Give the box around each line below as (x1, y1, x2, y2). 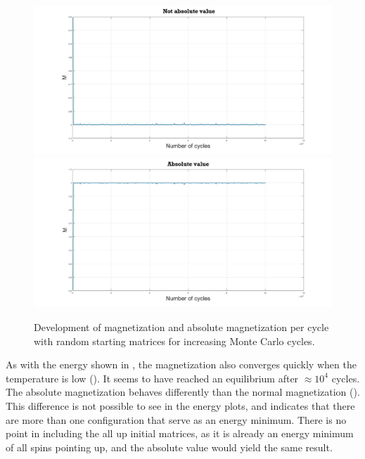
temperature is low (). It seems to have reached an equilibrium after (6, 370, 299, 385)
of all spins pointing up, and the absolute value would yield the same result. (6, 439, 333, 454)
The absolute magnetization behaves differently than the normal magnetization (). (6, 384, 360, 399)
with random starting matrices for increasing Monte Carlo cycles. (34, 333, 315, 348)
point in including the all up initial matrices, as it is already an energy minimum (6, 426, 354, 441)
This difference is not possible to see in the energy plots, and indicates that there (6, 398, 355, 413)
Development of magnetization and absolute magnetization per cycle (34, 320, 329, 334)
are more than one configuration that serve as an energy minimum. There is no (6, 412, 347, 427)
